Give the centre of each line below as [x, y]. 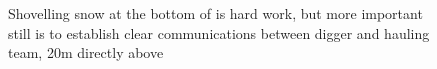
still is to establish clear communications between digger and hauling [219, 32]
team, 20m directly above [86, 52]
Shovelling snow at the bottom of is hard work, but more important [215, 13]
